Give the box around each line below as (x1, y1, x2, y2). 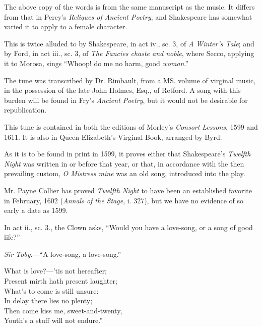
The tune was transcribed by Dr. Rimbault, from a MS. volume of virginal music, (4, 75, 255, 85)
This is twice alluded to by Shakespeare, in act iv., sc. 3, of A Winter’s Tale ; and (4, 38, 254, 48)
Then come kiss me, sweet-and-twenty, (4, 305, 122, 315)
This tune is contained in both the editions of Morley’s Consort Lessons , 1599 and (4, 121, 258, 132)
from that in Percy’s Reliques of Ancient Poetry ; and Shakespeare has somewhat (4, 11, 252, 22)
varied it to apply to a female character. (4, 21, 127, 32)
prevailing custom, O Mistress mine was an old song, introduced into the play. (4, 168, 245, 179)
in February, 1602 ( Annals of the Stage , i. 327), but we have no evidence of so (4, 195, 243, 205)
